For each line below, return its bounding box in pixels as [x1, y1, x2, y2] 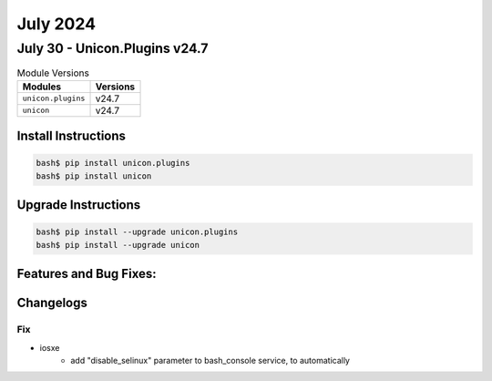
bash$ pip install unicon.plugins [36, 158, 190, 169]
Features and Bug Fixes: [16, 266, 157, 282]
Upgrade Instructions [16, 197, 141, 213]
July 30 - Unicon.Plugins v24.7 [16, 40, 209, 57]
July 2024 [16, 14, 96, 34]
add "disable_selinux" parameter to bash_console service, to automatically [70, 355, 351, 366]
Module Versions [16, 67, 90, 79]
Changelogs [16, 295, 88, 311]
